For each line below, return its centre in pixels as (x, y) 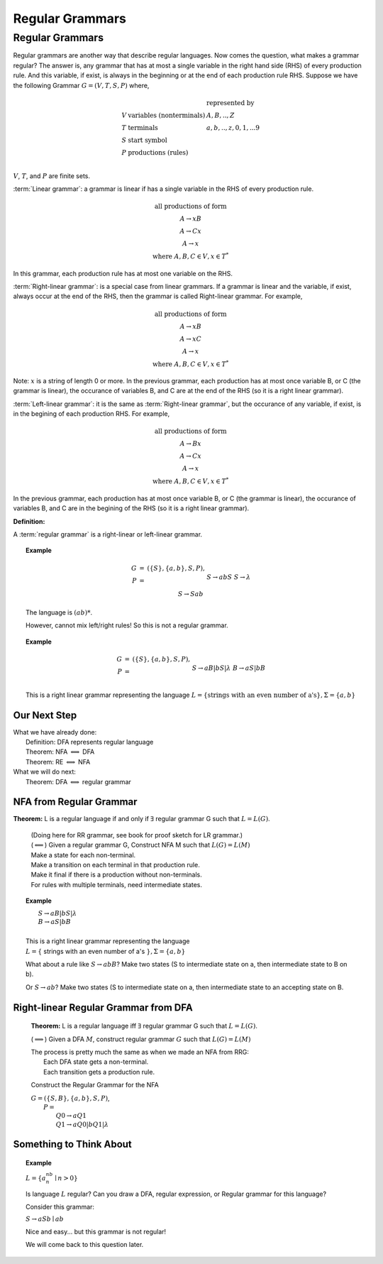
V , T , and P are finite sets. (52, 176)
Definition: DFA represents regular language (90, 742)
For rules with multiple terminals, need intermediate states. (116, 884)
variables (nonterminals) (167, 115)
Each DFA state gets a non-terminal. (96, 1062)
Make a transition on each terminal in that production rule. (115, 865)
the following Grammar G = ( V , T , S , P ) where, (81, 85)
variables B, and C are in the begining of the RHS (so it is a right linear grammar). (131, 508)
